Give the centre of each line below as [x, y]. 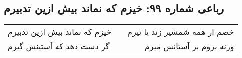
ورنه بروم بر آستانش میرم [189, 46]
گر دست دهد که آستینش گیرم [59, 46]
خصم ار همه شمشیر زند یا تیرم [181, 32]
